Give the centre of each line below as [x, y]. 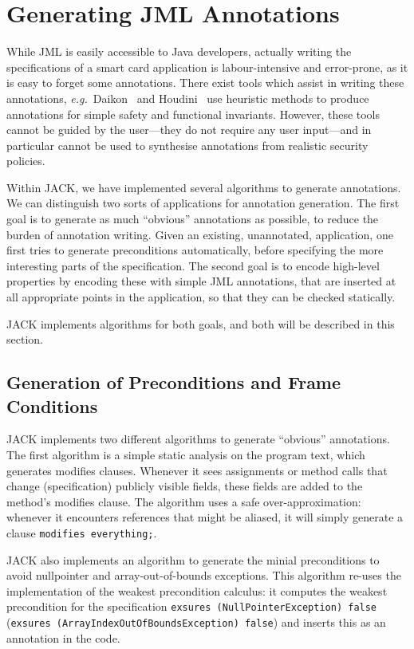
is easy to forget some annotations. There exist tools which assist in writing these [205, 83]
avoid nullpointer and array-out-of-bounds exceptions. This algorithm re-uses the [204, 575]
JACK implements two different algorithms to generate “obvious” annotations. [198, 439]
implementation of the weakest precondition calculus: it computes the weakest [197, 590]
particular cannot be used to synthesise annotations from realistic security [187, 145]
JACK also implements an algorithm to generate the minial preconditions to [193, 559]
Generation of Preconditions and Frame [174, 382]
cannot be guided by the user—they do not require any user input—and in [189, 130]
